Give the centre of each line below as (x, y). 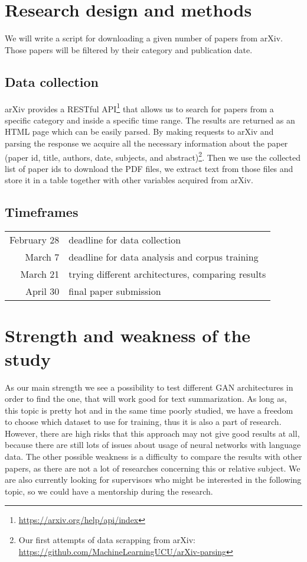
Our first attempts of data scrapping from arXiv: (107, 540)
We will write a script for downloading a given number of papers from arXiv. (144, 38)
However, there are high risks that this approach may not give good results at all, (152, 433)
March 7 (42, 257)
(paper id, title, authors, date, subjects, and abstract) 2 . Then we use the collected (153, 156)
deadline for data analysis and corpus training (164, 257)
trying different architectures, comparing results (167, 274)
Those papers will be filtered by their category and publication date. (129, 49)
